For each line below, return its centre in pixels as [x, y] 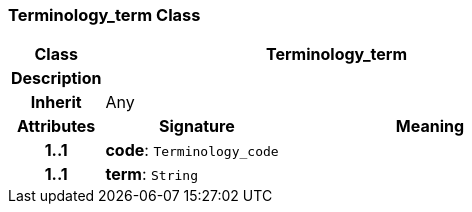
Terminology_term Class [104, 15]
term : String [151, 174]
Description [56, 78]
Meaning [430, 126]
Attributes [56, 126]
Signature [197, 126]
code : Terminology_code [192, 150]
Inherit [56, 102]
